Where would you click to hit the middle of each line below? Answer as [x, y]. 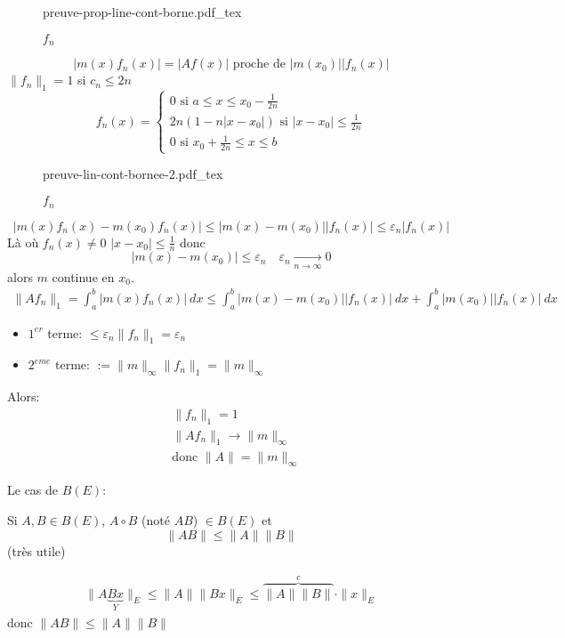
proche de [259, 65]
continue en [83, 276]
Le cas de [33, 490]
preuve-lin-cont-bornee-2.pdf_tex [133, 174]
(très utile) [36, 550]
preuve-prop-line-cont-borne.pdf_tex [142, 12]
